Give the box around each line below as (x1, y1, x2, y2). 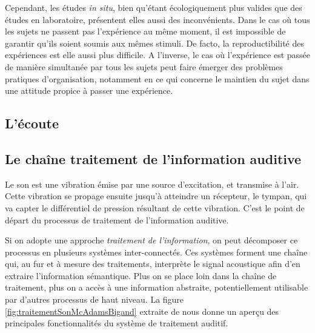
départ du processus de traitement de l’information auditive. (5, 213, 229, 226)
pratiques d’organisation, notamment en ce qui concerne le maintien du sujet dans (5, 72, 310, 85)
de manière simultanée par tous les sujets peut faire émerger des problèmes (5, 60, 283, 73)
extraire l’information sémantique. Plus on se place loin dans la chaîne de (5, 269, 277, 282)
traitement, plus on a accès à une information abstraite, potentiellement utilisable (5, 281, 308, 294)
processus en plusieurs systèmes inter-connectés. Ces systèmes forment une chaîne (5, 245, 308, 258)
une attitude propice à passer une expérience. (5, 84, 173, 97)
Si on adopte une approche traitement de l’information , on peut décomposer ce (5, 234, 298, 246)
